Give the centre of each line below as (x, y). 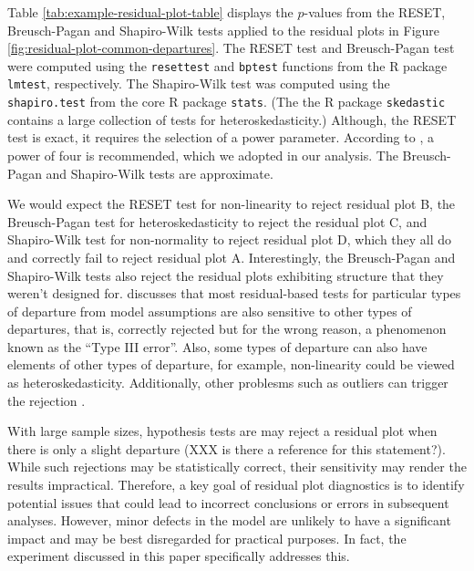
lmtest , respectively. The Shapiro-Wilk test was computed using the (199, 83)
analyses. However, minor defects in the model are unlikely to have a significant (229, 520)
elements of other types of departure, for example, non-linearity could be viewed (231, 364)
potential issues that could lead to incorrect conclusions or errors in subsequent (228, 502)
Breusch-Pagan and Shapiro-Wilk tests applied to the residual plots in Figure (224, 30)
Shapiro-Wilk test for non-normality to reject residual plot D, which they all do (230, 239)
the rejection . (46, 400)
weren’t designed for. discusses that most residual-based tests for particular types (234, 293)
